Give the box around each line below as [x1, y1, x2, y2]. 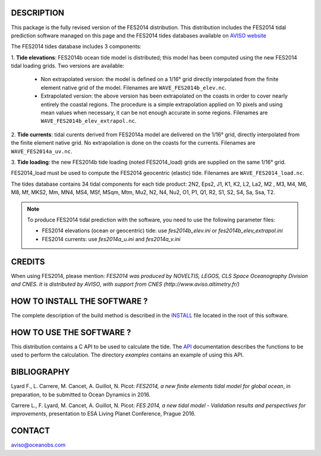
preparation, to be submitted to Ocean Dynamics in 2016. [11, 391, 151, 398]
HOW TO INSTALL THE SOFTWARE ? [11, 296, 148, 306]
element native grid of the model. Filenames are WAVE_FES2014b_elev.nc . [40, 84, 227, 91]
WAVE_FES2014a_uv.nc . [11, 148, 73, 155]
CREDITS [11, 257, 45, 267]
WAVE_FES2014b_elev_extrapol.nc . [40, 117, 137, 124]
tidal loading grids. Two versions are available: [11, 63, 125, 70]
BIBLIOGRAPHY [11, 367, 70, 377]
